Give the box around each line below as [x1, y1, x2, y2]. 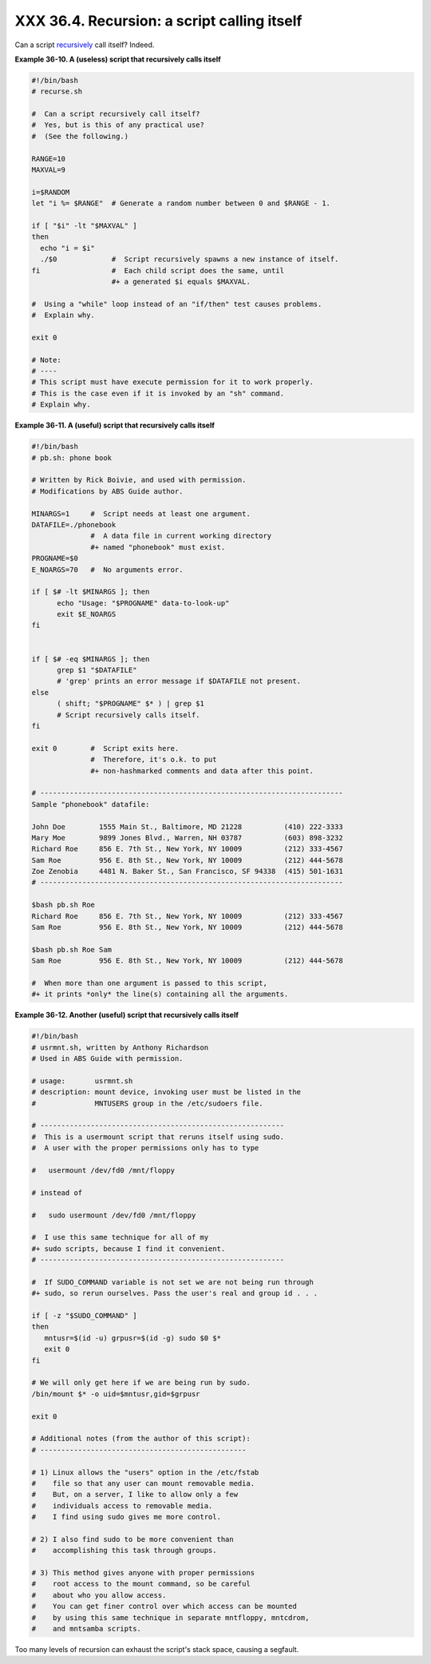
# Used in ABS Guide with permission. [31, 1054, 184, 1063]
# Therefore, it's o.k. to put [90, 755, 217, 764]
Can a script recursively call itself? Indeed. [14, 40, 155, 50]
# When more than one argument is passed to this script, [31, 979, 267, 987]
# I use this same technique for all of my [31, 1233, 209, 1242]
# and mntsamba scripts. [31, 1624, 141, 1634]
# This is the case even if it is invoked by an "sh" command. [31, 388, 285, 398]
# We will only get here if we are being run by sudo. [31, 1378, 251, 1388]
